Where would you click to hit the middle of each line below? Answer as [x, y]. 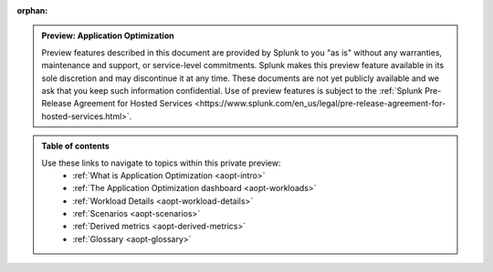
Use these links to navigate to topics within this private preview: [161, 163]
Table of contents [75, 146]
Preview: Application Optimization [108, 35]
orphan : [32, 10]
